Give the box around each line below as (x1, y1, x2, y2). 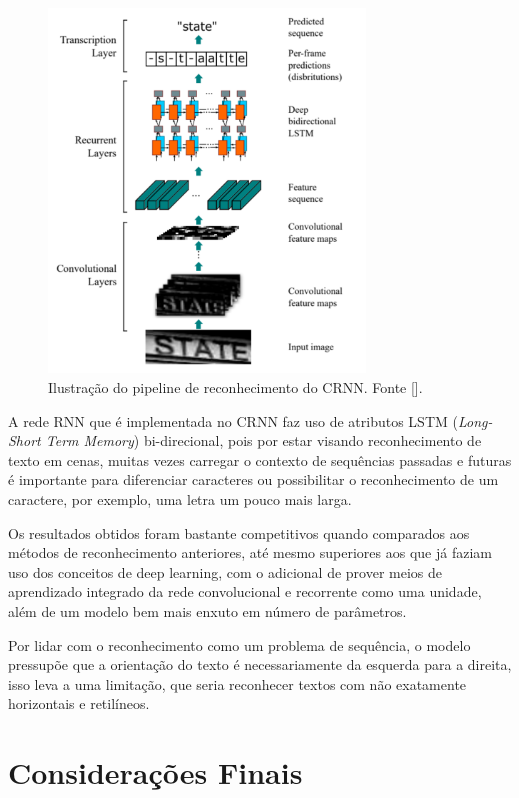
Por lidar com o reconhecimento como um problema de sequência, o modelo (8, 634, 471, 655)
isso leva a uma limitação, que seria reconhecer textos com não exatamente (8, 673, 467, 694)
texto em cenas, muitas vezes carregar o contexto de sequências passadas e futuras (8, 449, 512, 470)
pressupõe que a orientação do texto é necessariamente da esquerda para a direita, (8, 654, 512, 675)
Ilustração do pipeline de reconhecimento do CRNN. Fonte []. (48, 377, 423, 398)
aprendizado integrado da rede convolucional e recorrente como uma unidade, (8, 581, 482, 602)
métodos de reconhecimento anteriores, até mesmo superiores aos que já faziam (8, 542, 492, 563)
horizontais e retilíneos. (8, 693, 150, 714)
